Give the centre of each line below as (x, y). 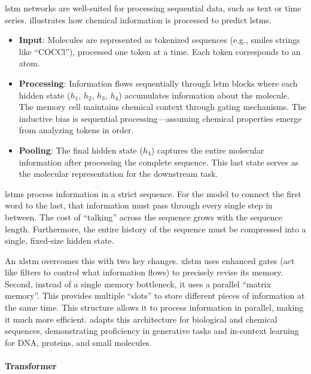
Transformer (31, 366)
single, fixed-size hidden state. (60, 240)
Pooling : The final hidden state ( (81, 150)
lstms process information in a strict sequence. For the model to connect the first (153, 193)
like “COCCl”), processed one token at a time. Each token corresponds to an (160, 51)
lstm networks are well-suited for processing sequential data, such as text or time (153, 8)
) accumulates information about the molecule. (204, 95)
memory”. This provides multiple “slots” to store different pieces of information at (155, 295)
